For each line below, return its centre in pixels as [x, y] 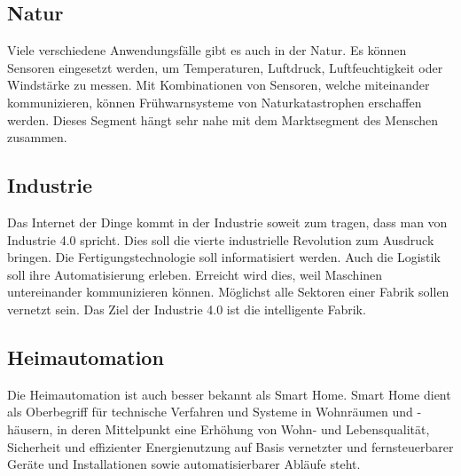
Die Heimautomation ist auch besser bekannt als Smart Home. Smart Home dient [229, 394]
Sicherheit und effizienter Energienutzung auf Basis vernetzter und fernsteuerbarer [230, 446]
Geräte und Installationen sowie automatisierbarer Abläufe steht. [184, 464]
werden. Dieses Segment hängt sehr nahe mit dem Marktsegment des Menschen [223, 119]
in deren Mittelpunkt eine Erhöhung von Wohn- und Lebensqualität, [243, 428]
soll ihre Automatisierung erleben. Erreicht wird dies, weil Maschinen [195, 274]
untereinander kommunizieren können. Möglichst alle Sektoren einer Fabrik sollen [228, 292]
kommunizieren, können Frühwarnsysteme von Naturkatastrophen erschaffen [215, 102]
